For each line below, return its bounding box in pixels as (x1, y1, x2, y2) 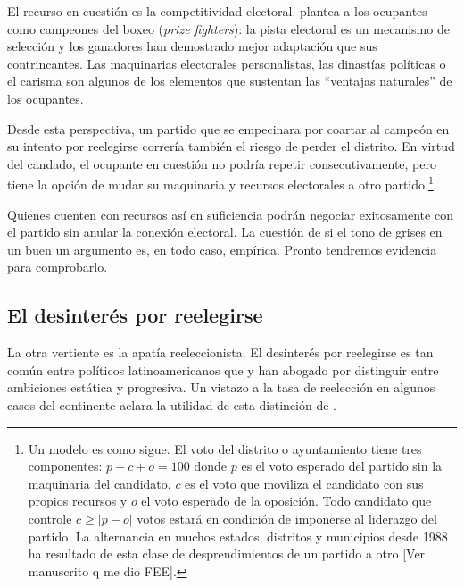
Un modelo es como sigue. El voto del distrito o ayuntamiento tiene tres (28, 439, 422, 457)
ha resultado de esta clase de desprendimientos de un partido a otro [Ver (28, 544, 426, 563)
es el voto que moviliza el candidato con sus (185, 474, 424, 492)
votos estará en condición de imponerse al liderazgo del (137, 508, 437, 527)
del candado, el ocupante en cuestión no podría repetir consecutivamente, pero (7, 154, 436, 172)
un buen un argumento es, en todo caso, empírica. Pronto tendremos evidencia (7, 239, 437, 258)
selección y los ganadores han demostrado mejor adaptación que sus (7, 37, 377, 55)
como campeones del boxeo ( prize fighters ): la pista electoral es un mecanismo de (7, 19, 450, 38)
